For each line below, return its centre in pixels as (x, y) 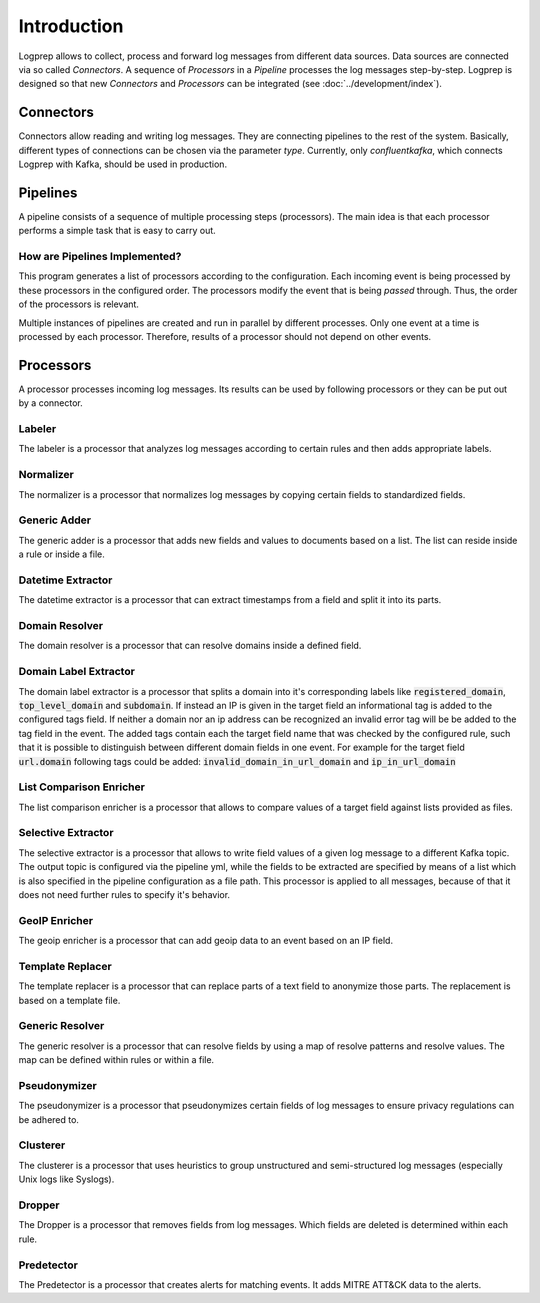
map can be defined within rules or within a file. (116, 1060)
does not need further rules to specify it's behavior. (124, 894)
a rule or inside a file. (61, 554)
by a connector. (51, 403)
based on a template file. (69, 1000)
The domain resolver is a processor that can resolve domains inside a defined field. (190, 646)
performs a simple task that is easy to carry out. (117, 231)
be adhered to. (49, 1119)
